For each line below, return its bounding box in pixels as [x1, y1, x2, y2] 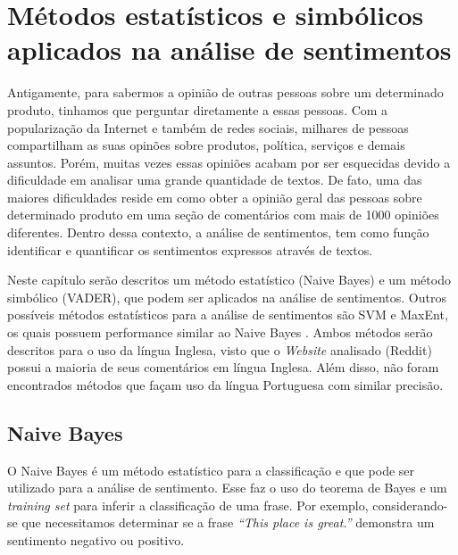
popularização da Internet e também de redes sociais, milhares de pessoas [7, 118, 409, 137]
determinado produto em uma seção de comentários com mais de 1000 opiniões [7, 205, 439, 224]
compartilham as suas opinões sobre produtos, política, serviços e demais [7, 136, 405, 154]
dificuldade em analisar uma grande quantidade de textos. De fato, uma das [7, 170, 422, 189]
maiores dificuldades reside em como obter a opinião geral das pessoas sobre [7, 187, 422, 206]
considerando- [372, 495, 448, 514]
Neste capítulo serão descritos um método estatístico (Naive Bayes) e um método [7, 270, 451, 289]
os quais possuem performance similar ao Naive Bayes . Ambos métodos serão [7, 323, 433, 342]
